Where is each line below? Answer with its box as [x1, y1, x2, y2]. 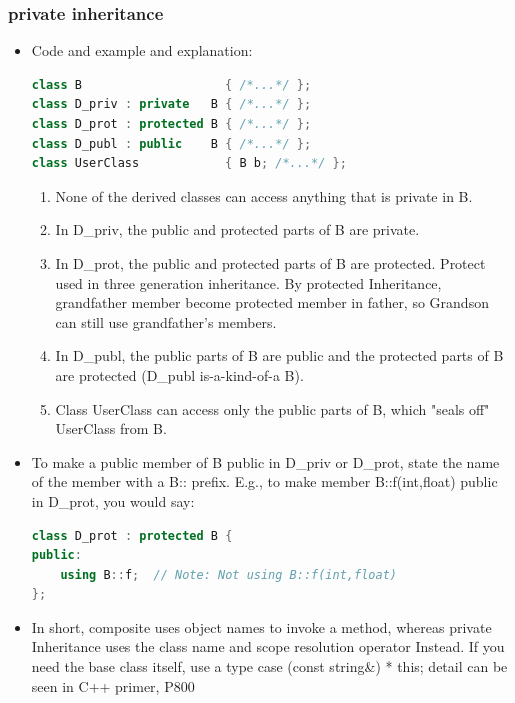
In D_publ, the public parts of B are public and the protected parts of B [55, 345, 504, 366]
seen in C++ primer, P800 [31, 675, 195, 696]
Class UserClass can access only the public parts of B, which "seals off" [55, 398, 490, 419]
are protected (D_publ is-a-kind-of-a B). [55, 364, 304, 385]
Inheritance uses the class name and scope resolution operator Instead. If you [31, 636, 505, 657]
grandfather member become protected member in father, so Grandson [55, 292, 489, 313]
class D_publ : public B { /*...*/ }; [31, 136, 312, 151]
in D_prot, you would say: [31, 490, 195, 511]
